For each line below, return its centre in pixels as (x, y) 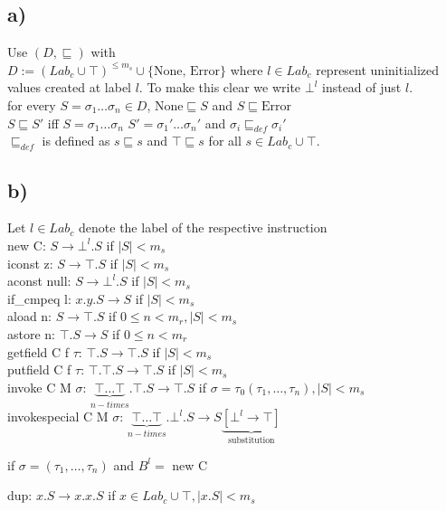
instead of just (362, 87)
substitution (251, 441)
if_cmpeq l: (39, 298)
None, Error (187, 71)
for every (32, 104)
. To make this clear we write (220, 87)
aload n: (30, 316)
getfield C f (38, 351)
